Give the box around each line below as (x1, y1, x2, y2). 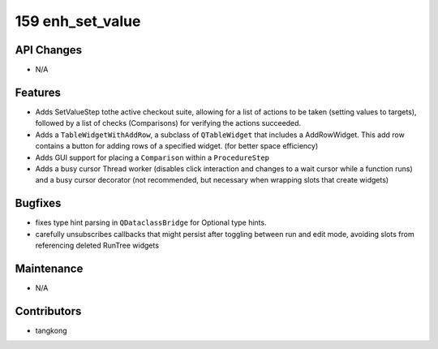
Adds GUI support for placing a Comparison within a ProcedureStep (35, 153, 270, 162)
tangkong (35, 325, 67, 335)
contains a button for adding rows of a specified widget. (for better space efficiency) (35, 141, 319, 151)
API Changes (15, 43, 83, 57)
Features (15, 85, 61, 99)
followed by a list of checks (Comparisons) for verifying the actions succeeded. (35, 118, 302, 128)
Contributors (15, 304, 82, 318)
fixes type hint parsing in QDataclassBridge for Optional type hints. (35, 218, 267, 227)
